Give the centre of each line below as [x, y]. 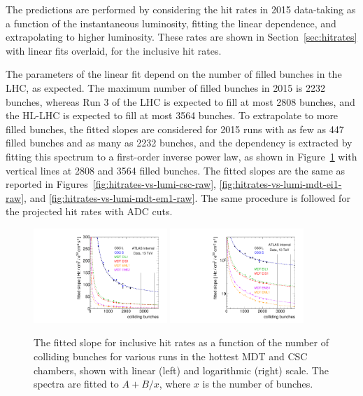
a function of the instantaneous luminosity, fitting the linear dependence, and [171, 23]
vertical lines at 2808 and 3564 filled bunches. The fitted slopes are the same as [176, 170]
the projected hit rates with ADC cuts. [89, 211]
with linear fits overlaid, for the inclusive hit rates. [114, 50]
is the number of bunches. [258, 384]
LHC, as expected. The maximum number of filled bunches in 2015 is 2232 [165, 87]
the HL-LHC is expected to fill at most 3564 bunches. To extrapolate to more [172, 115]
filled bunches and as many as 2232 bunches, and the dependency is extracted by [179, 143]
